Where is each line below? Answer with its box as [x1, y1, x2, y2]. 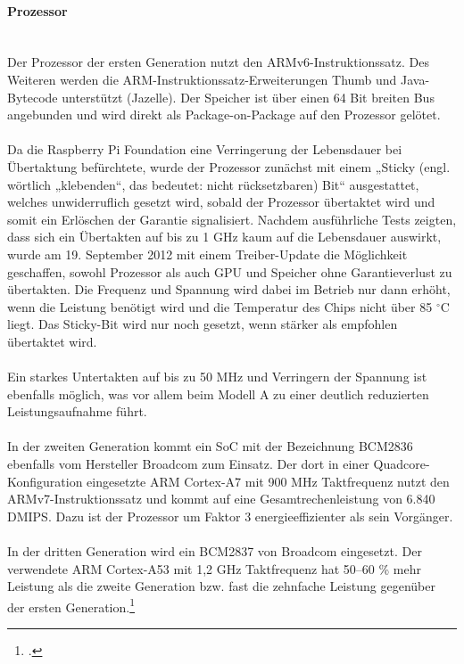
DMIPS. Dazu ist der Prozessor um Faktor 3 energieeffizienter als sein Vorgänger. [7, 506, 453, 525]
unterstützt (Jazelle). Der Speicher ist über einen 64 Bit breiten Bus [62, 87, 435, 106]
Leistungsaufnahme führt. [7, 402, 147, 421]
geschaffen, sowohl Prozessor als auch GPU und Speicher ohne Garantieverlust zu [7, 262, 452, 281]
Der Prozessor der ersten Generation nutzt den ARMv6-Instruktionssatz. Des [7, 53, 430, 71]
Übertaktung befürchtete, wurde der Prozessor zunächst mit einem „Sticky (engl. [7, 157, 451, 176]
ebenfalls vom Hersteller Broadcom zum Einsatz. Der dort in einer [7, 455, 369, 473]
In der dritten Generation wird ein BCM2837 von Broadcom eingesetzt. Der [7, 542, 422, 561]
